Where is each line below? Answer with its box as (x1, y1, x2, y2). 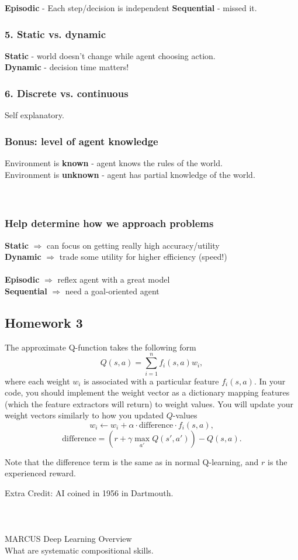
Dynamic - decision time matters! (5, 61, 129, 73)
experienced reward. (5, 467, 76, 479)
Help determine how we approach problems (5, 216, 214, 231)
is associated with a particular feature (84, 375, 219, 387)
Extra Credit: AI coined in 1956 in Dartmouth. (5, 487, 174, 499)
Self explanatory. (5, 109, 64, 121)
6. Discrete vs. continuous (5, 85, 129, 100)
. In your (254, 375, 286, 387)
